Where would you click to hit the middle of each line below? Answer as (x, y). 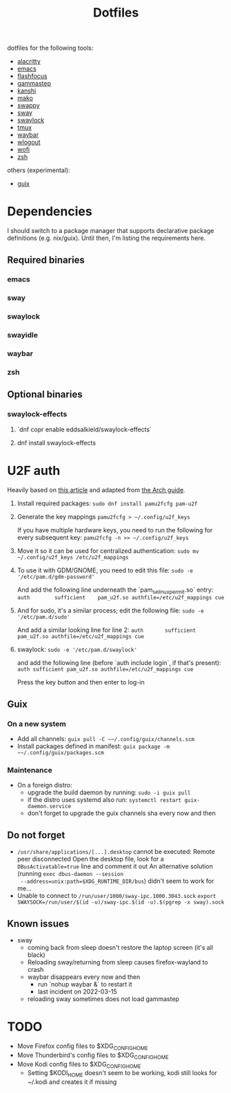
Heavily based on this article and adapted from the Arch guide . (96, 489)
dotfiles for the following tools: (50, 48)
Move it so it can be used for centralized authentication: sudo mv (108, 550)
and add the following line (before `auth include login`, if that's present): (119, 663)
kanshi (27, 91)
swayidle (23, 335)
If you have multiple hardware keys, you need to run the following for (115, 530)
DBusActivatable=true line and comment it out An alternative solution (115, 866)
